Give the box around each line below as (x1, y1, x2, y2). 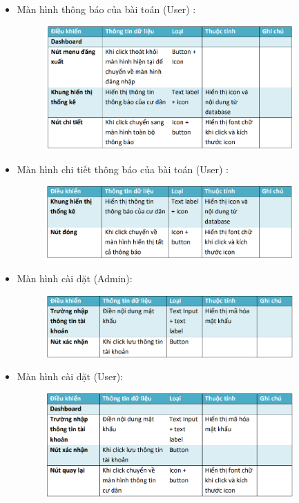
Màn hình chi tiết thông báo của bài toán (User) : (17, 162, 229, 177)
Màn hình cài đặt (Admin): (17, 271, 133, 286)
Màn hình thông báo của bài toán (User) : (17, 2, 196, 16)
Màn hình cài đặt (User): (17, 369, 124, 384)
